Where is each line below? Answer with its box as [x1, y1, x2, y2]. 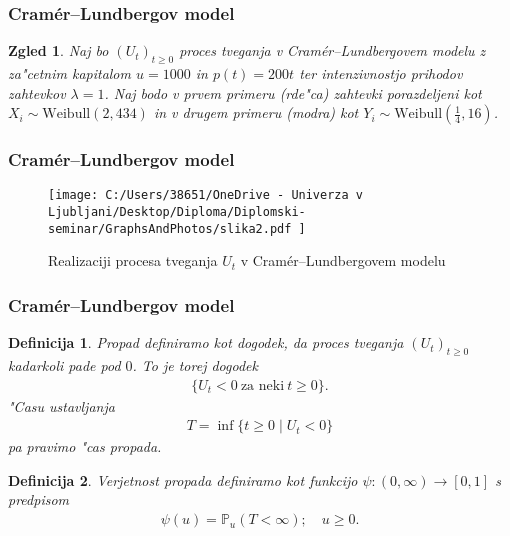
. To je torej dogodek [132, 355, 258, 375]
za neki [240, 378, 285, 393]
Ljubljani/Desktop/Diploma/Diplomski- [48, 205, 306, 220]
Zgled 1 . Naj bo [8, 40, 109, 61]
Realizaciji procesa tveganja [48, 250, 218, 271]
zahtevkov [8, 82, 66, 103]
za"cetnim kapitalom [8, 63, 131, 84]
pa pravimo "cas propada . [8, 436, 162, 457]
